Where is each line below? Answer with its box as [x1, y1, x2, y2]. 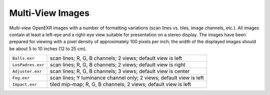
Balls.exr [12, 55, 35, 61]
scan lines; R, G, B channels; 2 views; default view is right [49, 61, 185, 68]
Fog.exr [12, 75, 30, 81]
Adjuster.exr [12, 69, 42, 74]
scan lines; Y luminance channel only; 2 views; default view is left [49, 75, 204, 82]
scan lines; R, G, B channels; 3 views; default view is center [49, 68, 190, 75]
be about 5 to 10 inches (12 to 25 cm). [9, 45, 87, 52]
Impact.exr [12, 82, 37, 87]
